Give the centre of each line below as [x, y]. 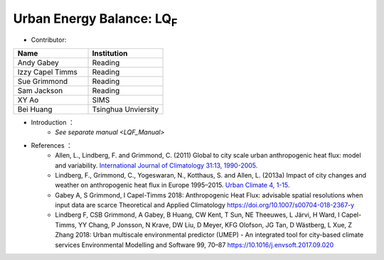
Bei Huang [35, 109]
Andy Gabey [38, 63]
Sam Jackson [40, 90]
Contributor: [49, 40]
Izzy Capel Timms [48, 72]
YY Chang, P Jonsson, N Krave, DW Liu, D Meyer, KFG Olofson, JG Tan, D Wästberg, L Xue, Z [215, 224]
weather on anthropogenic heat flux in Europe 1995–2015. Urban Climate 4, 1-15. [172, 185]
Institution [110, 53]
